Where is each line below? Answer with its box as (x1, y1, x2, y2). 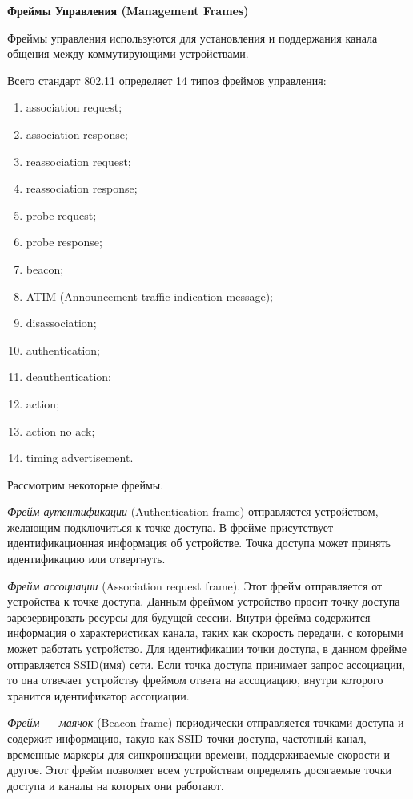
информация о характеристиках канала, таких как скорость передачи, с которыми (7, 624, 403, 641)
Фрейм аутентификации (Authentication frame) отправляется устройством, (7, 503, 379, 520)
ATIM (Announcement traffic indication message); (26, 287, 273, 304)
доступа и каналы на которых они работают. (7, 777, 224, 793)
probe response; (26, 233, 102, 250)
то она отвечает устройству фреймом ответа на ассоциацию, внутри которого (7, 671, 383, 688)
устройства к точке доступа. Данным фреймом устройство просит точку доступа (7, 593, 400, 610)
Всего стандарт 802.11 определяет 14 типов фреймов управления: (7, 71, 327, 88)
